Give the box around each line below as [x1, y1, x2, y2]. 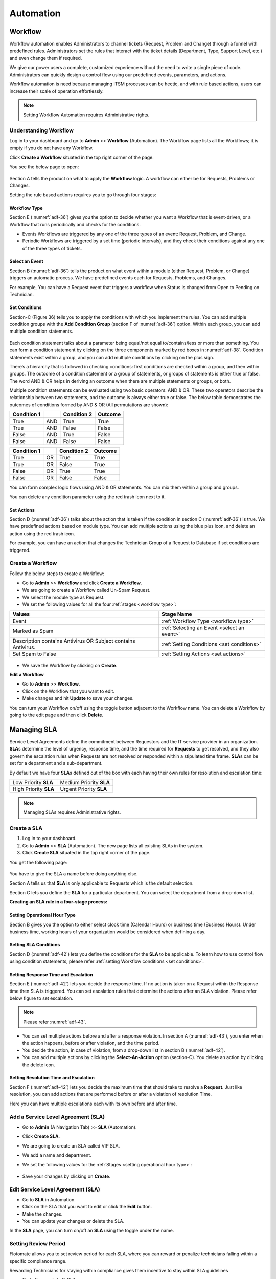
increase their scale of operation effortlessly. [9, 88, 104, 94]
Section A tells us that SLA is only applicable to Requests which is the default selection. [9, 880, 194, 886]
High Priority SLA [12, 785, 55, 792]
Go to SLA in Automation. [22, 1197, 76, 1203]
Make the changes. [22, 1210, 63, 1217]
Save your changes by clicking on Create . [22, 1173, 111, 1179]
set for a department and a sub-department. [9, 760, 103, 766]
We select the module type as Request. [22, 594, 105, 600]
